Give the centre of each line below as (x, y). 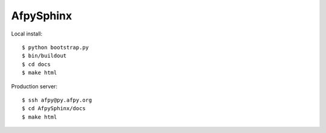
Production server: (34, 86)
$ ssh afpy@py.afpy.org (57, 100)
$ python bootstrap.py (56, 47)
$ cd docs (36, 64)
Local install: (27, 34)
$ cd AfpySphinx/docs (54, 109)
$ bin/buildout (44, 56)
